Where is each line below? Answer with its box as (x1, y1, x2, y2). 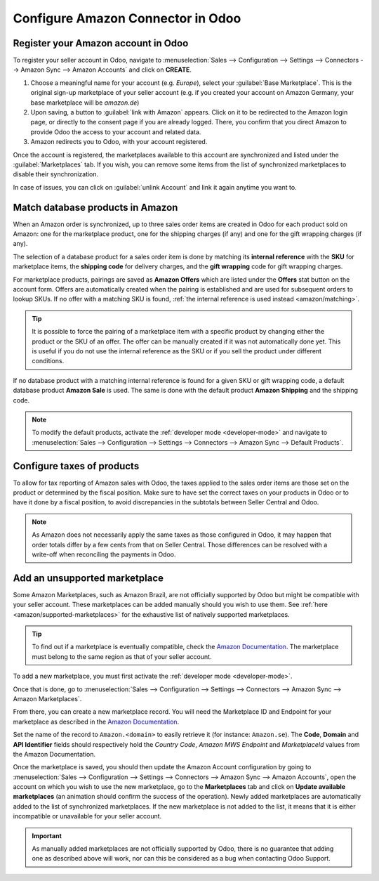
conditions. (32, 357, 65, 365)
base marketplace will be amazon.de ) (30, 98, 140, 107)
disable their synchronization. (13, 170, 99, 178)
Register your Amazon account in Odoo (13, 37, 189, 49)
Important (32, 831, 62, 840)
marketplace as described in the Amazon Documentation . (13, 717, 180, 726)
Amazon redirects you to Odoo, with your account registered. (30, 138, 208, 146)
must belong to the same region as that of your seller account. (32, 652, 212, 660)
